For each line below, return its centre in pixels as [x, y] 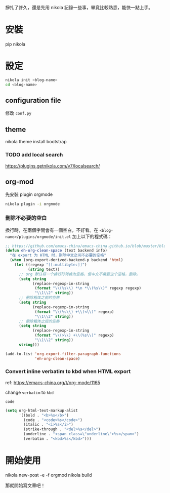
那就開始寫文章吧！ [25, 485]
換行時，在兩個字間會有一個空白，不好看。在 [52, 230]
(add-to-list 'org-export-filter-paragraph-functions [63, 354]
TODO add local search [34, 155]
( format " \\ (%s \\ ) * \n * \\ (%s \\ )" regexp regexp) [88, 288]
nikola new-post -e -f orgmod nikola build [49, 475]
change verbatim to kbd [30, 392]
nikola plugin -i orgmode [32, 204]
